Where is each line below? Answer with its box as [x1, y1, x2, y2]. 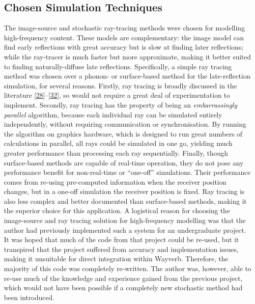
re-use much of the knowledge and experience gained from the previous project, [4, 273, 243, 283]
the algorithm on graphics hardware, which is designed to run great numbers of [4, 128, 243, 138]
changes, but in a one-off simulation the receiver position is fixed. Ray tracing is [4, 186, 245, 196]
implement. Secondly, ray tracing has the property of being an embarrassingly [4, 99, 237, 110]
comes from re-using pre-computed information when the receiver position [4, 176, 227, 187]
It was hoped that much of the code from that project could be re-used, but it [4, 234, 239, 245]
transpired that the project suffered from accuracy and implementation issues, [4, 244, 239, 254]
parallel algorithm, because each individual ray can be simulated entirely [4, 109, 222, 119]
